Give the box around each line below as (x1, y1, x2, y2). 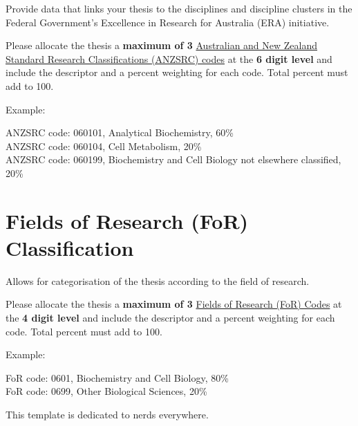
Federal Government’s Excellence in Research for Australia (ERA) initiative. (6, 15, 330, 29)
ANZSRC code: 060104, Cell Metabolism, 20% (6, 138, 202, 153)
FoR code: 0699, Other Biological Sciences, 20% (6, 384, 207, 398)
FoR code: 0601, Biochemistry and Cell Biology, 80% (6, 370, 229, 385)
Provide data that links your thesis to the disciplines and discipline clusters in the (6, 1, 352, 15)
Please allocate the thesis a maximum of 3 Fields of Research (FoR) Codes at (6, 297, 342, 311)
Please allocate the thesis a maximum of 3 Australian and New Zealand (6, 38, 318, 53)
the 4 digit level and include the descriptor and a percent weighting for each (6, 311, 335, 325)
